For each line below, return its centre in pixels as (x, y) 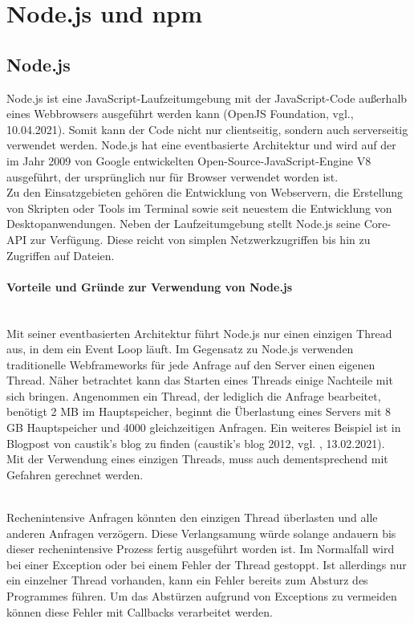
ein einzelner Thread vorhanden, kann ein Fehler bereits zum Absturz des (187, 580)
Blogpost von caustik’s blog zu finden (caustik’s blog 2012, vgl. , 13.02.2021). (196, 443)
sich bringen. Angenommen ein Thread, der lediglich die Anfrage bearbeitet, (194, 395)
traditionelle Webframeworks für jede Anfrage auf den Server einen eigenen (191, 364)
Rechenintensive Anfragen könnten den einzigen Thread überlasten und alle (192, 517)
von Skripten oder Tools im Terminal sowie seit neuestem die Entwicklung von (199, 208)
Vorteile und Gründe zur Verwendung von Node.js (150, 286)
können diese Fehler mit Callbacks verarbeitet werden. (140, 611)
